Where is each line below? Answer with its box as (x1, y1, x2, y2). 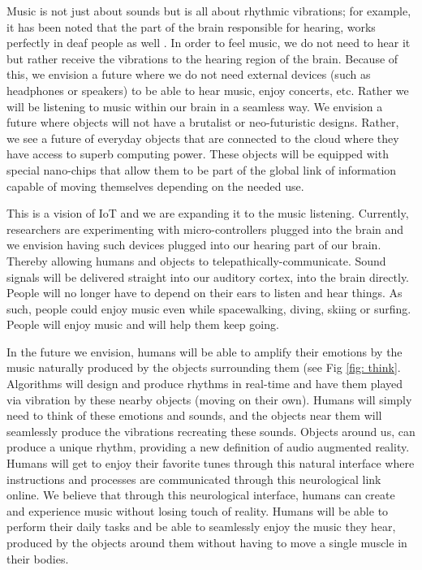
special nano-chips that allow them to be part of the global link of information (6, 161, 397, 178)
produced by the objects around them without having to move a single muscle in (6, 534, 407, 551)
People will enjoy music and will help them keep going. (6, 316, 279, 333)
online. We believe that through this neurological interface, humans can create (6, 486, 395, 503)
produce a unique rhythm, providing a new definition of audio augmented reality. (6, 438, 410, 456)
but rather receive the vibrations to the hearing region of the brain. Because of (6, 50, 398, 67)
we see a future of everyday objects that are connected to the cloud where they (6, 129, 399, 146)
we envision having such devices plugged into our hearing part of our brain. (6, 236, 381, 253)
